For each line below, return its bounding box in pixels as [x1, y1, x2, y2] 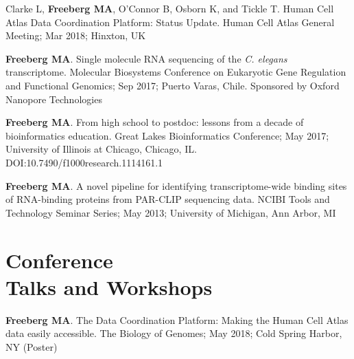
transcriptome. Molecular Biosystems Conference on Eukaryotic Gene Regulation [5, 65, 346, 79]
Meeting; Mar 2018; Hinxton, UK [5, 28, 146, 43]
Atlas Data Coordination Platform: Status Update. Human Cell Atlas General [5, 14, 335, 29]
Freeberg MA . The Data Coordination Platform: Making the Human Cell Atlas [5, 312, 349, 327]
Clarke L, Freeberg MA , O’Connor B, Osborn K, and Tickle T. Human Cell [5, 1, 334, 15]
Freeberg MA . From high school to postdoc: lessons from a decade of [5, 115, 304, 129]
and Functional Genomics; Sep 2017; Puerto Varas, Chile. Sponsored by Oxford [5, 78, 340, 92]
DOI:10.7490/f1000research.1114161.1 [5, 155, 163, 169]
